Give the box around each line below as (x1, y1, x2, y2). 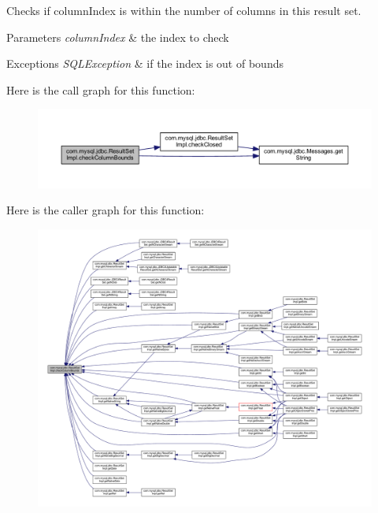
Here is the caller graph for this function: (6, 202, 205, 218)
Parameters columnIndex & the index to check (6, 28, 229, 45)
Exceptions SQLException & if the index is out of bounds (6, 55, 283, 72)
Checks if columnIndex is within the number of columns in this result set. (6, 2, 361, 18)
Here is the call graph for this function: (6, 81, 195, 98)
